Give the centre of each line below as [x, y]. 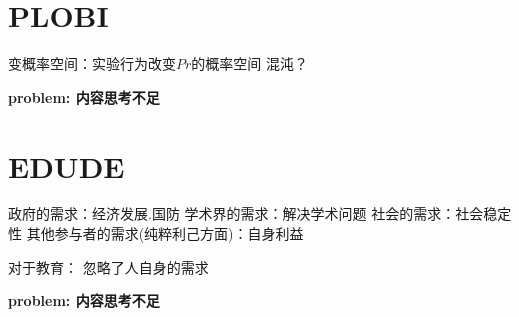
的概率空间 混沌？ [249, 63]
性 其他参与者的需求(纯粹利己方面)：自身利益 [156, 233]
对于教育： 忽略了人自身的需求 [108, 266]
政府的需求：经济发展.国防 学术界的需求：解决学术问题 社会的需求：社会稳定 [260, 213]
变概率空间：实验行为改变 [92, 63]
